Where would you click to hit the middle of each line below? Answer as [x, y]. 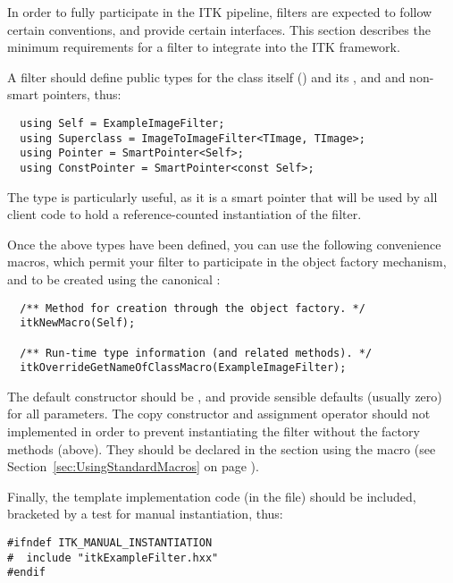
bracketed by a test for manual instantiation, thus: [145, 514]
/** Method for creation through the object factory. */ [193, 308]
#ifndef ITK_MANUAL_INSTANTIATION [110, 543]
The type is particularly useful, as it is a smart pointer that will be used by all [222, 196]
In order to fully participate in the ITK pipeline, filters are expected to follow [220, 12]
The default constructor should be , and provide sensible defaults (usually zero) [225, 396]
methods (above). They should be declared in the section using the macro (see [222, 448]
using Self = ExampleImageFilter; [122, 123]
